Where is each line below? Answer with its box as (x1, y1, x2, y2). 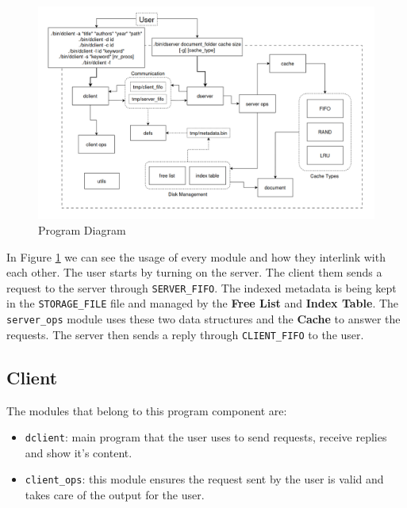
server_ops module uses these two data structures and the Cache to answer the (6, 311, 401, 327)
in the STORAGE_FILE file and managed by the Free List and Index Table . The (6, 295, 399, 311)
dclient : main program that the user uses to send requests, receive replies (25, 429, 387, 445)
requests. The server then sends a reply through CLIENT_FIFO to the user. (6, 326, 364, 342)
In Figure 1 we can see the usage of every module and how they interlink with (6, 248, 386, 265)
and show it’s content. (25, 444, 132, 460)
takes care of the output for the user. (25, 487, 205, 503)
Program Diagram (38, 221, 126, 238)
